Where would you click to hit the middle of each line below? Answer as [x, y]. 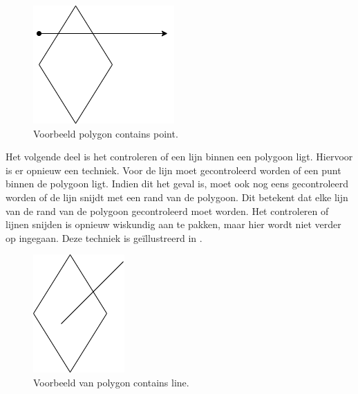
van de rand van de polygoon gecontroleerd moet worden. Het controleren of [167, 210]
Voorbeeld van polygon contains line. [111, 382]
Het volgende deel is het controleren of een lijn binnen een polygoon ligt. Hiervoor [179, 157]
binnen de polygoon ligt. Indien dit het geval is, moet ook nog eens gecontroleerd [177, 184]
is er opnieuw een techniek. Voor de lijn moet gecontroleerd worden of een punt [173, 170]
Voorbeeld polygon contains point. [106, 133]
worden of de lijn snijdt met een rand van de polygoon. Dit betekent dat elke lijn [177, 197]
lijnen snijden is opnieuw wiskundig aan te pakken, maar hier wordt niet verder [173, 224]
